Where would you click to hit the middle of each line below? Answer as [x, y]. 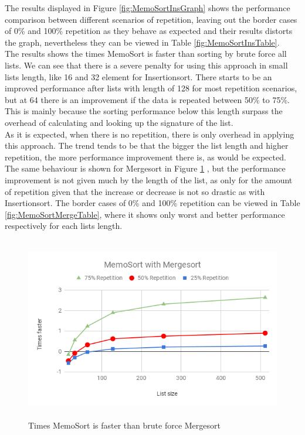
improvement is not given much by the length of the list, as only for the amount [149, 179]
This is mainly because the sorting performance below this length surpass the [144, 111]
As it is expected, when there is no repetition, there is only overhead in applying [150, 134]
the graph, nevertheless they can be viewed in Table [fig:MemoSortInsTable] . [142, 42]
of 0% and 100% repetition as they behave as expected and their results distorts [149, 31]
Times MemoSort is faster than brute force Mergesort [124, 425]
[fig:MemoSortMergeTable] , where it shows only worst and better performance [145, 214]
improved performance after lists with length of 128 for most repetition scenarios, [151, 88]
